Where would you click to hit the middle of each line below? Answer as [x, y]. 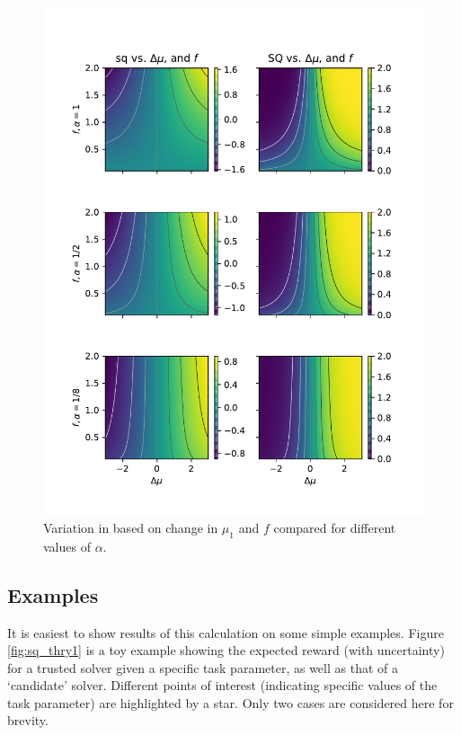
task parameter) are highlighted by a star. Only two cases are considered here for [230, 702]
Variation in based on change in [131, 527]
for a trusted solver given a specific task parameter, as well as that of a [203, 667]
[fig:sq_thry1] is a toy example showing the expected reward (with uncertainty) [226, 650]
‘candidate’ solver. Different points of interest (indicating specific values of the [222, 685]
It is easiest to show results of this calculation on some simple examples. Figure [226, 632]
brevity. [28, 720]
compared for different [335, 527]
